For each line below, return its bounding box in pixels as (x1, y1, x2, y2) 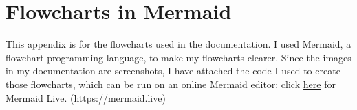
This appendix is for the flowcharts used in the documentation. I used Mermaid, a (6, 37, 351, 51)
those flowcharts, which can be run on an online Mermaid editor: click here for (6, 77, 336, 91)
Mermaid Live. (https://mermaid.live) (6, 90, 166, 105)
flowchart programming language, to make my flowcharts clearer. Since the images (6, 50, 351, 64)
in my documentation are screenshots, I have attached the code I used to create (6, 64, 340, 78)
